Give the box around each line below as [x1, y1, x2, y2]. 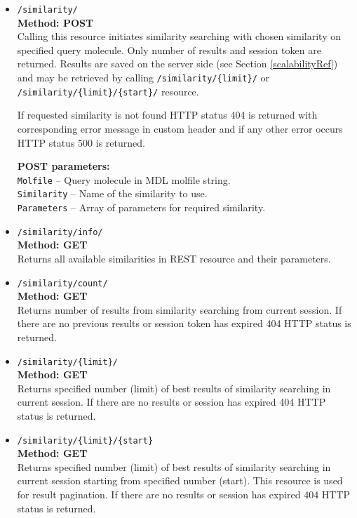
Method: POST [17, 15, 94, 29]
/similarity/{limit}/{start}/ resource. [17, 84, 199, 98]
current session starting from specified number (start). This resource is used [17, 473, 343, 488]
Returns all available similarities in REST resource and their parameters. [17, 251, 331, 265]
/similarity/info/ [17, 227, 103, 237]
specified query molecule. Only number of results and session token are [17, 42, 321, 57]
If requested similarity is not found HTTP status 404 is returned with [17, 107, 318, 122]
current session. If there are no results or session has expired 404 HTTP [17, 394, 326, 409]
